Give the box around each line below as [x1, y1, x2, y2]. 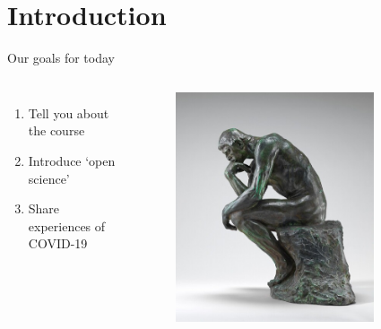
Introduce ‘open [28, 151, 116, 169]
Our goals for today [7, 48, 115, 67]
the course [28, 121, 85, 140]
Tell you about [28, 103, 109, 122]
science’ [28, 169, 70, 187]
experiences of [28, 216, 106, 235]
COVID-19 [28, 234, 88, 253]
